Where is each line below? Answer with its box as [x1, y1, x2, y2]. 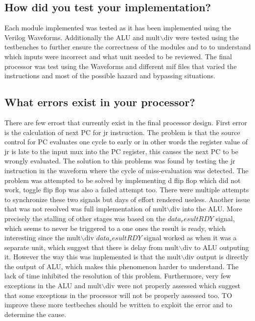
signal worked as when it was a [144, 232, 237, 243]
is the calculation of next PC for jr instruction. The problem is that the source [4, 127, 240, 137]
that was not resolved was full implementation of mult [4, 204, 167, 214]
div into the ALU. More [170, 204, 242, 214]
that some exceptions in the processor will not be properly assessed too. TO [4, 290, 232, 300]
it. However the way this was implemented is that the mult [4, 252, 181, 262]
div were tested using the [163, 32, 239, 42]
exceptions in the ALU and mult [4, 280, 102, 291]
